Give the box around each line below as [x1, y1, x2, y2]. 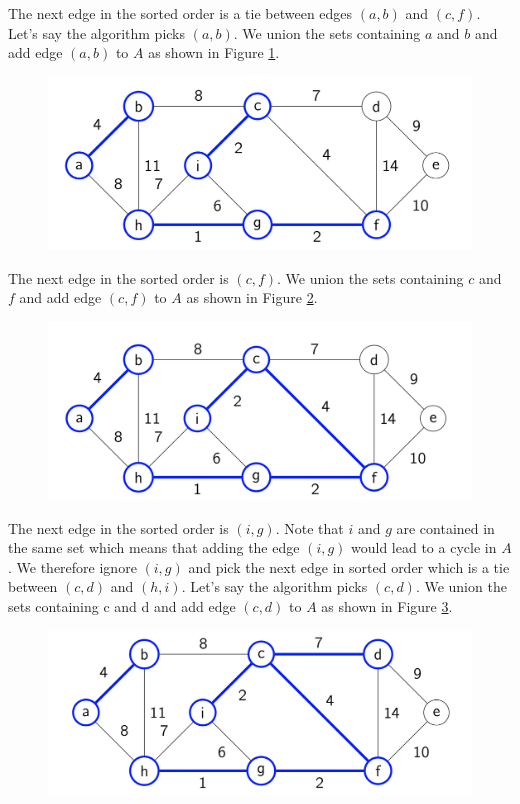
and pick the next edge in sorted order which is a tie [188, 556, 510, 577]
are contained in [396, 517, 495, 538]
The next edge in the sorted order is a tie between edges [8, 3, 353, 23]
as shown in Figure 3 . [321, 596, 453, 617]
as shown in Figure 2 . [186, 287, 318, 308]
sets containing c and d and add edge [8, 596, 236, 617]
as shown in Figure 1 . [148, 42, 280, 63]
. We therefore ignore [8, 556, 137, 577]
